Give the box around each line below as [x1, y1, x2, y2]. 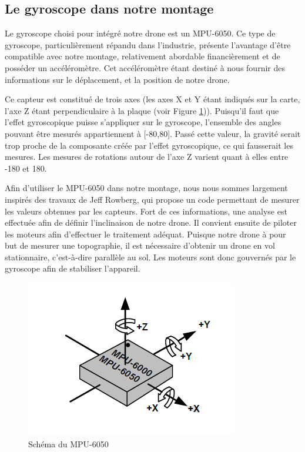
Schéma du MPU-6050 [28, 437, 109, 450]
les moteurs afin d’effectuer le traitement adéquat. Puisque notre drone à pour [5, 227, 286, 240]
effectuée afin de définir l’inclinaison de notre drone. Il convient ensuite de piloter [5, 216, 297, 229]
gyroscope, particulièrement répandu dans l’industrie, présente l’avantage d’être [5, 38, 291, 51]
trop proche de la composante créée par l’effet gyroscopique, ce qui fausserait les [5, 139, 293, 151]
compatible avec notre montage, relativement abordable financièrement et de [5, 50, 280, 62]
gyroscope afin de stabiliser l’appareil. [5, 262, 140, 274]
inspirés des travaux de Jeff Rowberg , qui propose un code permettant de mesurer [5, 193, 300, 205]
